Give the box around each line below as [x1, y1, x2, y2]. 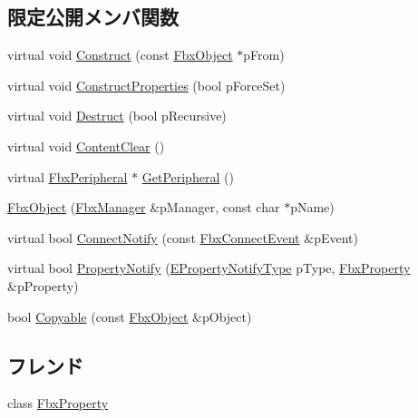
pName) [290, 198, 335, 217]
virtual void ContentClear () [7, 136, 165, 155]
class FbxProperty [7, 394, 109, 413]
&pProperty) [7, 276, 79, 295]
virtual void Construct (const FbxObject [7, 45, 233, 64]
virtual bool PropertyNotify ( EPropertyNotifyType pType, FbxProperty [7, 258, 411, 277]
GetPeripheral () [141, 167, 234, 186]
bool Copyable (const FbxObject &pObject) [7, 306, 252, 326]
